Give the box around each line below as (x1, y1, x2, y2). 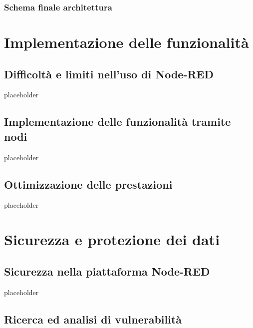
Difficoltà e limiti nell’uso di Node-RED (4, 66, 214, 81)
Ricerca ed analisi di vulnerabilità (4, 311, 182, 327)
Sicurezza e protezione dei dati (4, 229, 220, 250)
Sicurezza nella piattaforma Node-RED (4, 263, 210, 279)
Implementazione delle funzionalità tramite (4, 114, 231, 129)
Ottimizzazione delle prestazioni (4, 176, 173, 192)
